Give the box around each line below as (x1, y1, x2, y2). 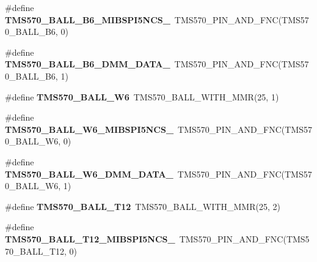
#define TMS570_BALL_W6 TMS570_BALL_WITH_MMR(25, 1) (5, 90, 279, 103)
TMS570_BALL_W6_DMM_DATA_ (5, 167, 173, 180)
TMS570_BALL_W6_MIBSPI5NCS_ (5, 122, 174, 135)
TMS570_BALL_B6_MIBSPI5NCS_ (5, 13, 170, 26)
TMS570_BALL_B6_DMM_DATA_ (5, 58, 170, 70)
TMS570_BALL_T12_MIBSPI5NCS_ (5, 232, 175, 245)
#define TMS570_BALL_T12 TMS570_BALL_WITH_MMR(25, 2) (5, 200, 280, 212)
